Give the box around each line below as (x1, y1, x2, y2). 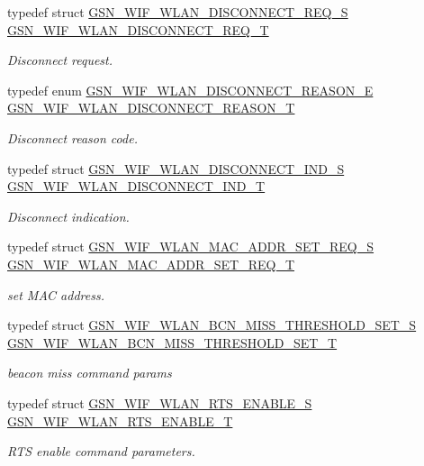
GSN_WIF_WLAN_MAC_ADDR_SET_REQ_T (7, 254, 295, 273)
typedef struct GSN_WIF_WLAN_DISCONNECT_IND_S (7, 159, 345, 178)
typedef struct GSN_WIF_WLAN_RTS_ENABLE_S (7, 393, 312, 412)
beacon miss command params (7, 363, 172, 382)
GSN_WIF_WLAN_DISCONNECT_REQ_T (7, 20, 269, 39)
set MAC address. (7, 285, 104, 304)
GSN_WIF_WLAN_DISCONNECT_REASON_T (7, 98, 295, 117)
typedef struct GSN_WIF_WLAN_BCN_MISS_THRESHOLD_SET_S (7, 315, 417, 334)
